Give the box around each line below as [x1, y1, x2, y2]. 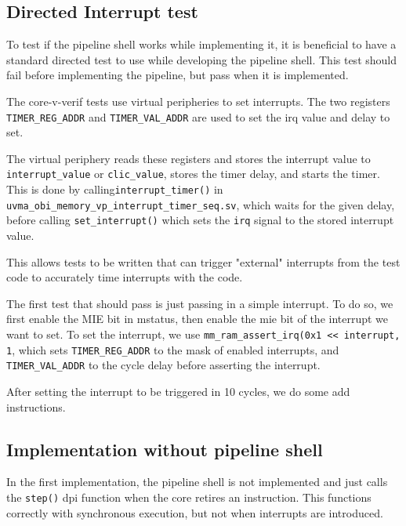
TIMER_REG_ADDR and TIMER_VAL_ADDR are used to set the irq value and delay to [6, 108, 390, 125]
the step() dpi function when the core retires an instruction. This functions [6, 488, 372, 505]
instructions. [6, 398, 66, 415]
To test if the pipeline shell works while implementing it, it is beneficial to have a [6, 36, 397, 53]
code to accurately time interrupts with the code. [6, 269, 243, 285]
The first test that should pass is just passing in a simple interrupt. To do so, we [6, 295, 393, 311]
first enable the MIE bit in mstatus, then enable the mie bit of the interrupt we [6, 310, 389, 327]
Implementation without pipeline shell [6, 437, 323, 461]
